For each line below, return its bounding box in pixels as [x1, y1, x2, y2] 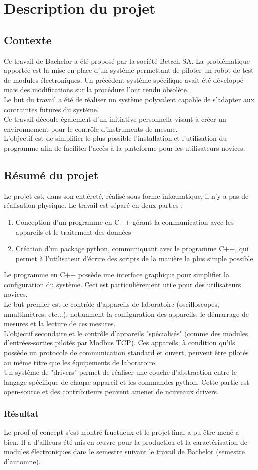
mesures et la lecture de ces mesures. [4, 318, 116, 329]
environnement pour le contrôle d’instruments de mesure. [4, 123, 178, 134]
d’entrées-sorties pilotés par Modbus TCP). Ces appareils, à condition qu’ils [4, 337, 235, 348]
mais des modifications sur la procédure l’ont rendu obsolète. [4, 84, 189, 95]
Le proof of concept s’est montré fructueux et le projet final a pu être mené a [4, 427, 239, 437]
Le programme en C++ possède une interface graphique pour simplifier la [4, 269, 229, 280]
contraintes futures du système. [4, 104, 99, 114]
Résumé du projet [4, 167, 99, 182]
